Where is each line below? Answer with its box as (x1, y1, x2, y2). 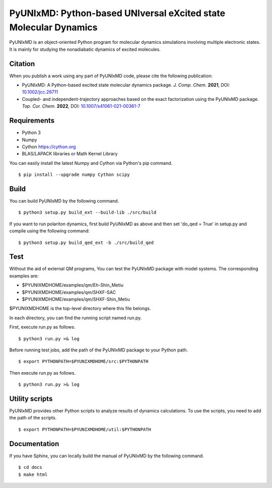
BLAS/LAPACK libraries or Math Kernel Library (22, 151, 118, 157)
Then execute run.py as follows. (9, 370, 76, 376)
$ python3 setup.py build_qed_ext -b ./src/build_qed (18, 239, 154, 246)
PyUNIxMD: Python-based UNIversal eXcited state (9, 8, 226, 19)
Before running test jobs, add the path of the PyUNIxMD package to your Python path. (9, 347, 188, 353)
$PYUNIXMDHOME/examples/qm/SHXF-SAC (22, 289, 116, 295)
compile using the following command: (9, 228, 90, 234)
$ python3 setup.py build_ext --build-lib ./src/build (18, 210, 157, 215)
